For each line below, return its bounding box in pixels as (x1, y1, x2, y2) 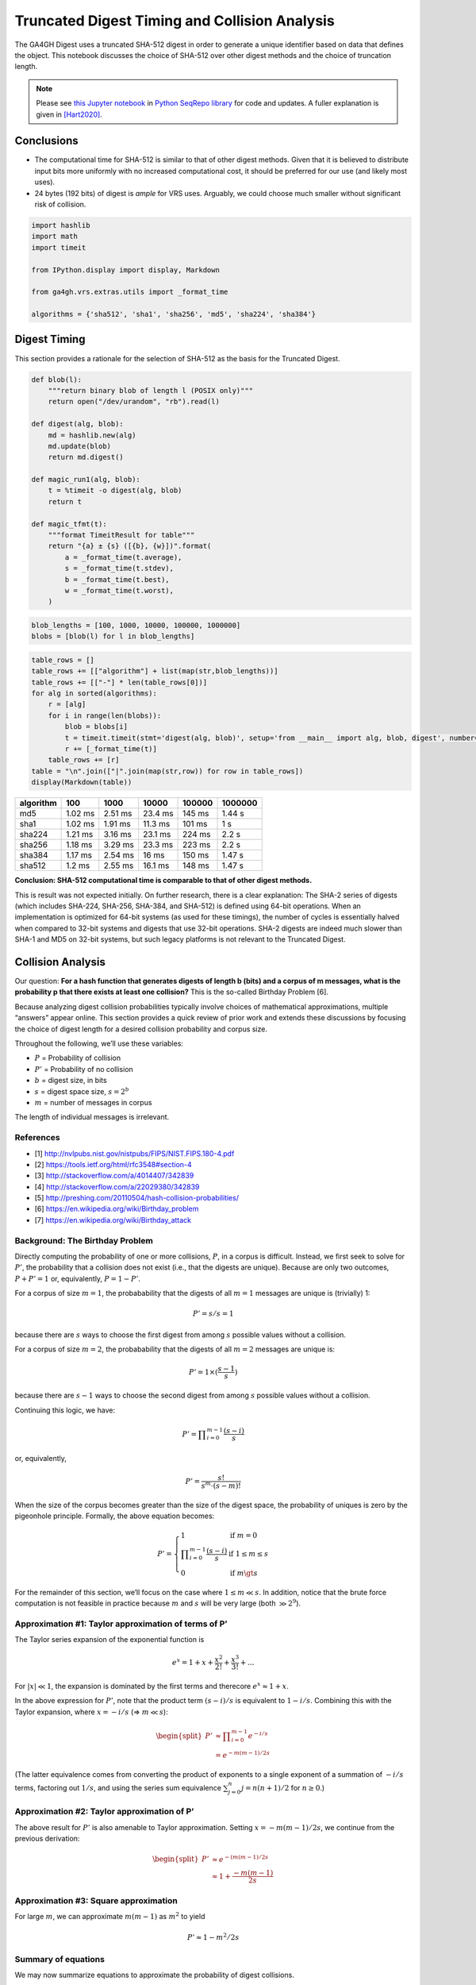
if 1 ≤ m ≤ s (228, 1549, 269, 1559)
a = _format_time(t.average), (64, 553, 182, 561)
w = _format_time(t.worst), (64, 586, 175, 595)
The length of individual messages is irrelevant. (14, 1112, 170, 1122)
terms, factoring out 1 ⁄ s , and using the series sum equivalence (14, 1783, 222, 1793)
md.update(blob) (48, 441, 111, 450)
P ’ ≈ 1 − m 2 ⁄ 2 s (186, 1931, 240, 1941)
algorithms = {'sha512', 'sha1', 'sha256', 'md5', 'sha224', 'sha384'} (31, 310, 317, 319)
